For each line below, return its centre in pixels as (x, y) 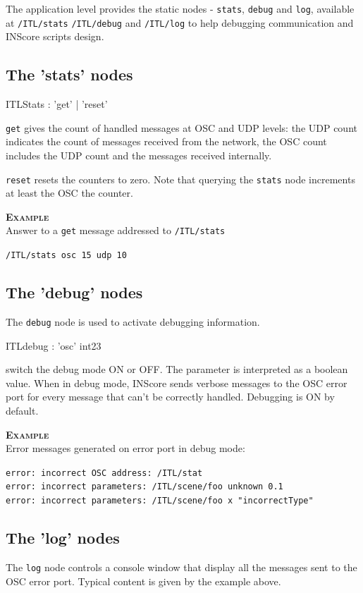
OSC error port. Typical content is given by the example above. (143, 581)
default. (22, 410)
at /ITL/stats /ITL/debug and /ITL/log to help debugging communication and (180, 22)
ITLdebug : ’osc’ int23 (54, 345)
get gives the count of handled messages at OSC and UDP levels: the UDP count (181, 127)
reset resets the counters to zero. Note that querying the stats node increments (180, 179)
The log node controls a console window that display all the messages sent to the (181, 567)
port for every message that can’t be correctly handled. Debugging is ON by (170, 397)
